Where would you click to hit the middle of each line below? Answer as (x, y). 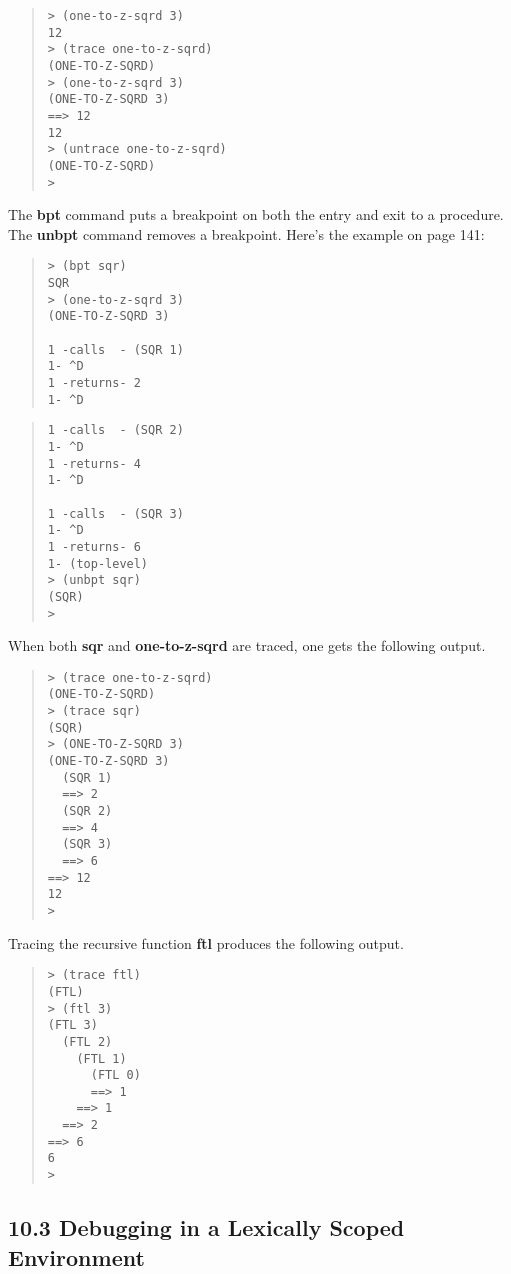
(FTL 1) (101, 1058)
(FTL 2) (87, 1041)
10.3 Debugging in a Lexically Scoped (206, 1227)
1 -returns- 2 (94, 383)
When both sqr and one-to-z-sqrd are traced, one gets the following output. (247, 645)
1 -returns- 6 (94, 546)
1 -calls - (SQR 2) (115, 430)
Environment (76, 1256)
